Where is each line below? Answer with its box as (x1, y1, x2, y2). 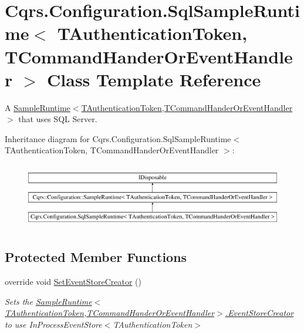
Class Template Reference (47, 67, 261, 91)
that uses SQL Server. (18, 113, 97, 125)
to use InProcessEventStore (5, 318, 102, 330)
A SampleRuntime (5, 101, 70, 113)
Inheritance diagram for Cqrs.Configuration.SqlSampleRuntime (5, 132, 231, 144)
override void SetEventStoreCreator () (5, 275, 141, 287)
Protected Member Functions (5, 248, 187, 266)
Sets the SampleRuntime (5, 295, 92, 307)
